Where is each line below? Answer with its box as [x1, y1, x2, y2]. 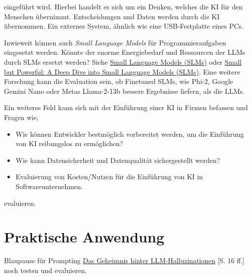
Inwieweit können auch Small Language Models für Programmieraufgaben [4, 37, 226, 47]
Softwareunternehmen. [15, 181, 83, 191]
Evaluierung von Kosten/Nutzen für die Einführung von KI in [15, 171, 203, 182]
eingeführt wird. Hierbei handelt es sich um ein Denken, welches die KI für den [4, 1, 243, 11]
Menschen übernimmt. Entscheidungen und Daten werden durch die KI [4, 11, 220, 21]
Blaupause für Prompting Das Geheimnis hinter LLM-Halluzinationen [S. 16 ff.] [4, 255, 245, 266]
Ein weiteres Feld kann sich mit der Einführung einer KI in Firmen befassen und [4, 102, 248, 113]
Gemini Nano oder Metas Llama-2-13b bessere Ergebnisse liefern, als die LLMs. [4, 85, 245, 96]
